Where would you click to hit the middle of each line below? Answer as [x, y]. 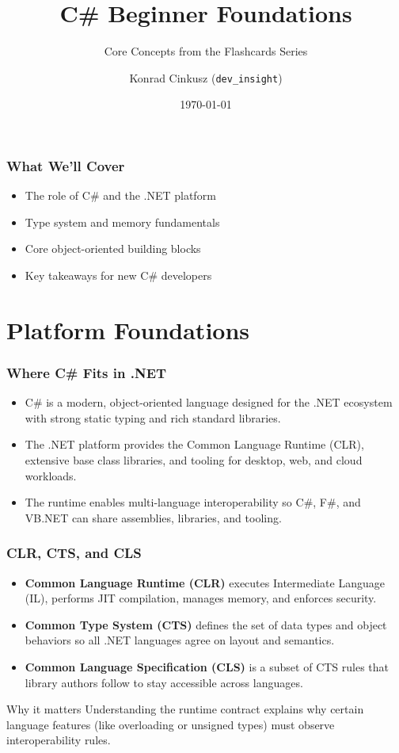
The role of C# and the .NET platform [120, 195]
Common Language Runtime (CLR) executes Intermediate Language [205, 582]
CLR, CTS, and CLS [74, 553]
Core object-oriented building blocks [113, 248]
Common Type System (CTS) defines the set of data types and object [206, 624]
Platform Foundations [128, 329]
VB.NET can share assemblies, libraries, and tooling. [153, 517]
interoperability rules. [59, 740]
